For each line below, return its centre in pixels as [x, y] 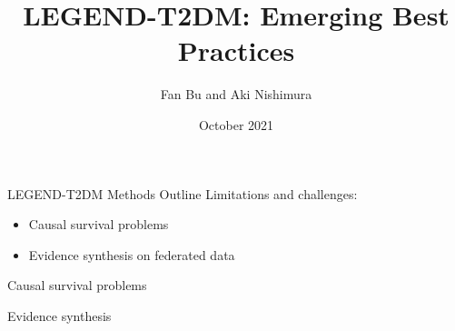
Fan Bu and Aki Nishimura [236, 94]
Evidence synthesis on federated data [132, 254]
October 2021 [236, 124]
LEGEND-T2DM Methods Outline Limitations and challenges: [183, 193]
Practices [236, 50]
